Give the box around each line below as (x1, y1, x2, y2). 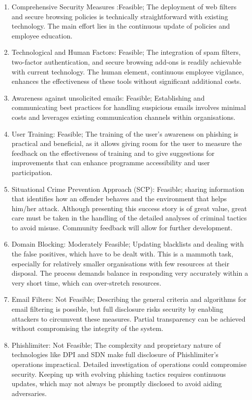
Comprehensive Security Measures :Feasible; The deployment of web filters (11, 1, 237, 11)
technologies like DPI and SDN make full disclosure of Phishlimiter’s (11, 349, 219, 360)
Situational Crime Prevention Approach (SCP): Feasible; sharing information (11, 183, 245, 194)
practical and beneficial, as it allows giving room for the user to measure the (11, 138, 242, 148)
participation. (11, 167, 53, 177)
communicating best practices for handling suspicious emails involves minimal (11, 102, 246, 112)
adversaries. (11, 388, 47, 398)
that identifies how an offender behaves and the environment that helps (11, 193, 227, 204)
